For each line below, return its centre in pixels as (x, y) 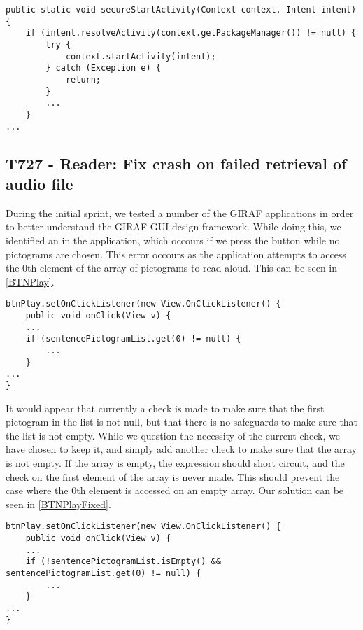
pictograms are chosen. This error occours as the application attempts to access (176, 254)
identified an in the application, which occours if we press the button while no (173, 240)
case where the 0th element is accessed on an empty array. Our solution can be (175, 490)
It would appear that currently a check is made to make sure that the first (165, 408)
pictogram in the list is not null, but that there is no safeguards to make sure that (182, 422)
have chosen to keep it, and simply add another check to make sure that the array (181, 449)
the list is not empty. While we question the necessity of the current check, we (173, 435)
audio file (40, 183)
